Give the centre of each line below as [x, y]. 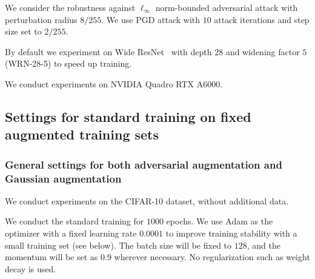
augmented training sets [82, 134]
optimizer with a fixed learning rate [71, 233]
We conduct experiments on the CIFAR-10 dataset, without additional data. [147, 200]
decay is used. [31, 268]
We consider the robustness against [70, 7]
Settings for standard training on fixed [128, 116]
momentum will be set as [51, 257]
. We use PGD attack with [151, 19]
